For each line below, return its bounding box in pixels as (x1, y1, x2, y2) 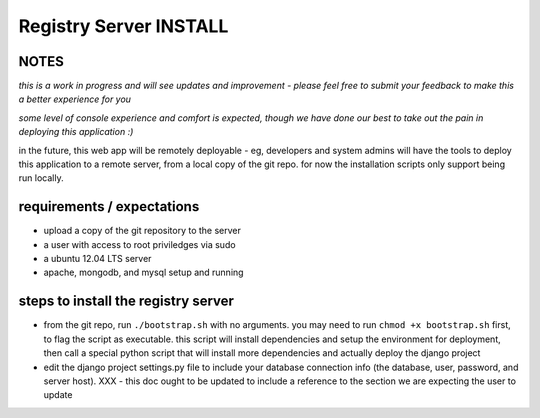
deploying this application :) (18, 126, 134, 138)
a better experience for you (18, 93, 132, 105)
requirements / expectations (18, 198, 200, 215)
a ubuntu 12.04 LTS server (43, 253, 152, 265)
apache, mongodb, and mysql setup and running (43, 266, 244, 279)
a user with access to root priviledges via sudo (43, 238, 236, 250)
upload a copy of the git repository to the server (43, 225, 242, 237)
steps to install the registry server (18, 293, 235, 310)
